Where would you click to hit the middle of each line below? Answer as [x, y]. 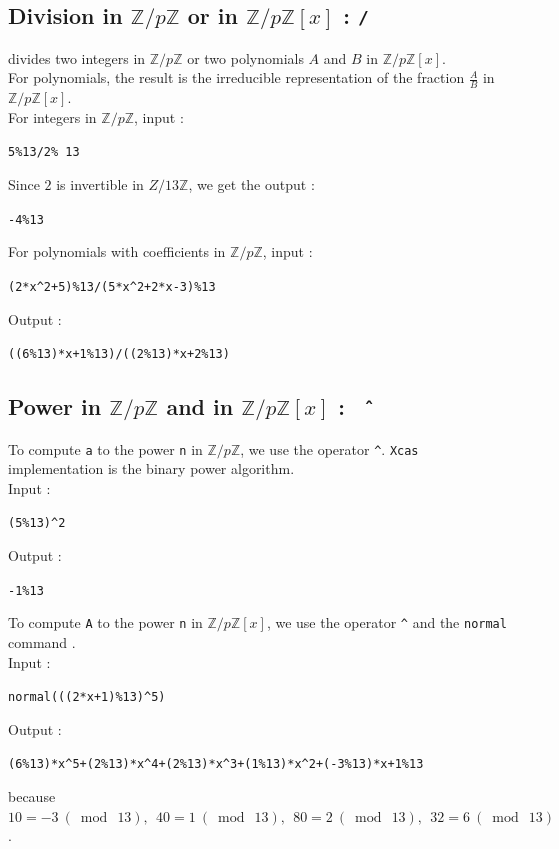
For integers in [52, 116]
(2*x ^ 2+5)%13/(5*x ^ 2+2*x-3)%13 [112, 286]
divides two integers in [77, 57]
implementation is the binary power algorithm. [151, 468]
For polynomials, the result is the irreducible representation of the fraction [236, 77]
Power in [55, 406]
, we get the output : [251, 184]
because [32, 796]
